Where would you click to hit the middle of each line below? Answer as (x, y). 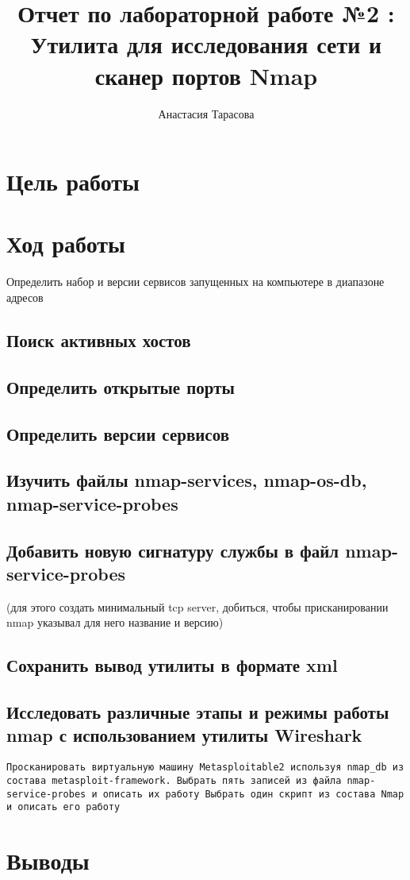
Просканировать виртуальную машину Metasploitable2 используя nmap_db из (205, 768)
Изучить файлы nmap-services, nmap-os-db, (187, 480)
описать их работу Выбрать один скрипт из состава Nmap (253, 794)
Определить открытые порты (121, 386)
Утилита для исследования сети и (206, 44)
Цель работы (73, 181)
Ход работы (66, 243)
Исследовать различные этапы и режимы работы (198, 712)
